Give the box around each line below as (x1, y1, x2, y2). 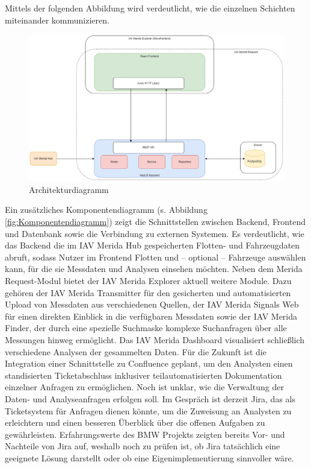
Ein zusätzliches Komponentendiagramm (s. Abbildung (5, 203, 208, 216)
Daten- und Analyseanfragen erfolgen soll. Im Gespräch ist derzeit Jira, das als (5, 392, 295, 405)
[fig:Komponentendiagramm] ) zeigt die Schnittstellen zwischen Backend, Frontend (5, 215, 306, 228)
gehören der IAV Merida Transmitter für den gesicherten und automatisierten (5, 286, 291, 299)
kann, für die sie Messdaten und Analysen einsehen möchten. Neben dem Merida (5, 262, 303, 275)
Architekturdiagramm (29, 183, 109, 195)
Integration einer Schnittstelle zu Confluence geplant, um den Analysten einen (5, 357, 293, 370)
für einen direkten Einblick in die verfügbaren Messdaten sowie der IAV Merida (5, 309, 298, 322)
